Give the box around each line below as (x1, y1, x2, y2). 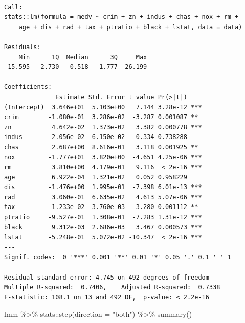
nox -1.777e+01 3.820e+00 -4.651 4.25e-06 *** (4, 153, 202, 161)
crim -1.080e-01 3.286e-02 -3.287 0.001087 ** (4, 113, 198, 121)
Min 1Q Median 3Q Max (18, 53, 147, 61)
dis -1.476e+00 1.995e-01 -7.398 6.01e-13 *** (4, 183, 202, 191)
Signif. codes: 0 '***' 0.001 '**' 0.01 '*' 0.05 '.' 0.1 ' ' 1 (4, 253, 231, 261)
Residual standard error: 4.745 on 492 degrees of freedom (4, 273, 209, 281)
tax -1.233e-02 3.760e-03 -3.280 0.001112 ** (4, 203, 198, 211)
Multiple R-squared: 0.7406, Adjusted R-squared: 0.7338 (4, 284, 220, 291)
